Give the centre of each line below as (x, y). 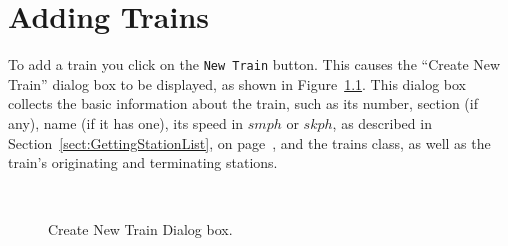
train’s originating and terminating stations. (143, 162)
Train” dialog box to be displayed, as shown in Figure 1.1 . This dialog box (237, 83)
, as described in (382, 122)
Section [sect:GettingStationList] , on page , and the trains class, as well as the (249, 142)
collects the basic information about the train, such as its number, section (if (243, 103)
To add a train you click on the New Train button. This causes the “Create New (254, 64)
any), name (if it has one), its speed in (126, 122)
